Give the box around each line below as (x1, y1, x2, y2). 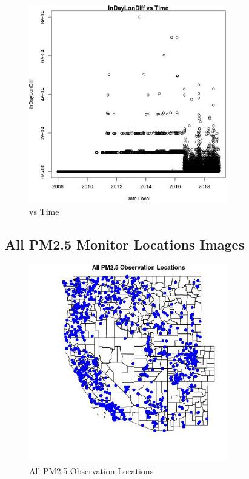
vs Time (29, 205, 59, 218)
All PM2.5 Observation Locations (29, 464, 154, 477)
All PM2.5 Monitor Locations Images (5, 235, 245, 254)
